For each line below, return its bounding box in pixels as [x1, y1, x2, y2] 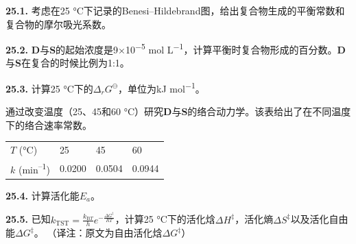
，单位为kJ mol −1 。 [118, 80, 205, 95]
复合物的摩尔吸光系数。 [5, 16, 111, 31]
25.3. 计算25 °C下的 [5, 81, 93, 95]
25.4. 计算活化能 [5, 188, 80, 202]
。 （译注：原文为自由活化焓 [34, 225, 163, 240]
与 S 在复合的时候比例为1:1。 [5, 56, 130, 70]
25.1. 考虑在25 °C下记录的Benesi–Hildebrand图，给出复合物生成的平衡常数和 [5, 3, 345, 17]
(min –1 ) [18, 160, 50, 176]
